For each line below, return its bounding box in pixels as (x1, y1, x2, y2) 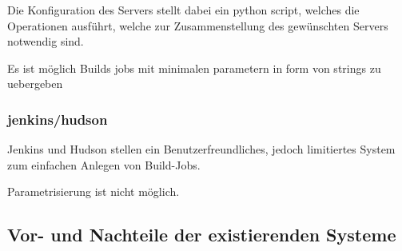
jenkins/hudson (7, 109, 108, 129)
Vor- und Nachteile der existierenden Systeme (7, 222, 396, 247)
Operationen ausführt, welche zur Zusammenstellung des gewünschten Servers (7, 17, 388, 34)
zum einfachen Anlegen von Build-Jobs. (7, 156, 201, 173)
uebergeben (7, 75, 63, 92)
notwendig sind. (7, 33, 84, 50)
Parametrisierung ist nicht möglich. (7, 183, 180, 200)
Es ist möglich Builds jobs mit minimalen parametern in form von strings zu (7, 59, 381, 76)
